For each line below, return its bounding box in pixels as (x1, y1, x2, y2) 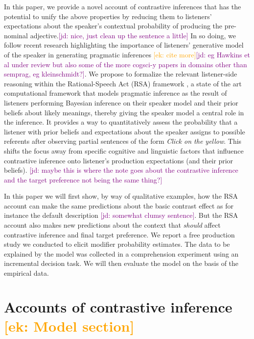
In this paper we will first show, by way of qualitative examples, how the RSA (4, 191, 238, 201)
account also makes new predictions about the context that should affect (4, 220, 221, 230)
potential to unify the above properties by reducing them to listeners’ (4, 11, 212, 21)
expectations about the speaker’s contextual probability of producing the (4, 21, 223, 31)
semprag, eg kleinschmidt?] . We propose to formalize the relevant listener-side (4, 69, 237, 79)
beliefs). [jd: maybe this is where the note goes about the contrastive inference (4, 165, 238, 175)
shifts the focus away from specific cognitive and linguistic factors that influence (4, 145, 244, 156)
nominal (4, 30, 28, 40)
